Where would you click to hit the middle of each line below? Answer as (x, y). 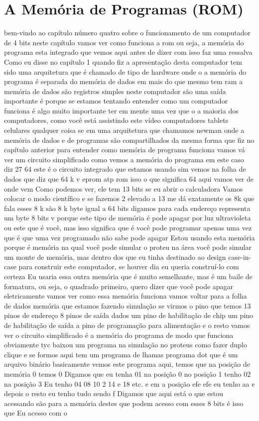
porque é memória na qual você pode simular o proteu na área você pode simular (128, 247)
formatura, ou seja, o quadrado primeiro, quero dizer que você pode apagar (119, 286)
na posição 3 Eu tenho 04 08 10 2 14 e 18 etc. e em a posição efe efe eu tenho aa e (129, 383)
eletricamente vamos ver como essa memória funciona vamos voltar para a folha (126, 296)
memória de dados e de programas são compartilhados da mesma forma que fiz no (129, 140)
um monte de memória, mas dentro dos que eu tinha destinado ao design (115, 257)
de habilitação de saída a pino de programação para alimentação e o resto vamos (127, 325)
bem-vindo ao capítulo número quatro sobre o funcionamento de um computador (127, 33)
